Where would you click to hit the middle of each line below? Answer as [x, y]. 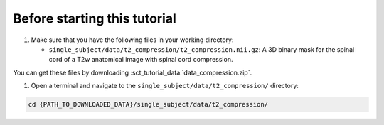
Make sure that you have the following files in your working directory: [132, 40]
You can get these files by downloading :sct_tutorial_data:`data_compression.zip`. [133, 72]
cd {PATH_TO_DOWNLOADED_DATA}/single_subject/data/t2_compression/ [148, 104]
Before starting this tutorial [95, 18]
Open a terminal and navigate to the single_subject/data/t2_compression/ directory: [165, 86]
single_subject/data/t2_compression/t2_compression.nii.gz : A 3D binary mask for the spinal [202, 49]
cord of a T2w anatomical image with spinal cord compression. [141, 60]
